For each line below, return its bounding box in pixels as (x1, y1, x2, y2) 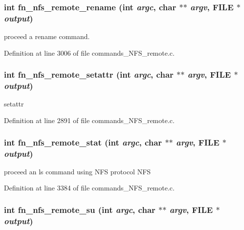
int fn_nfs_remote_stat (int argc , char (4, 136, 162, 148)
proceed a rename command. (4, 31, 90, 42)
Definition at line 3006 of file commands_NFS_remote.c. (4, 47, 175, 58)
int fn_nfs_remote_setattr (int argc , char (4, 68, 174, 81)
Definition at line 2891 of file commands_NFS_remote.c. (4, 115, 175, 125)
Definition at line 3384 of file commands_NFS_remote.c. (4, 183, 175, 193)
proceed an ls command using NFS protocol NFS (4, 166, 151, 176)
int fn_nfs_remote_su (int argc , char (4, 203, 155, 215)
